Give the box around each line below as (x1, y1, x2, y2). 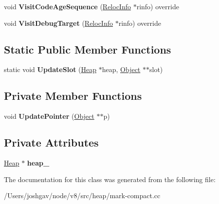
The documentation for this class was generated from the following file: (4, 174, 216, 184)
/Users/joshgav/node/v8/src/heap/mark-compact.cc (4, 190, 161, 201)
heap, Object (102, 64, 141, 74)
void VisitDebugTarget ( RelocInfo (4, 18, 113, 28)
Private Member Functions (4, 88, 142, 103)
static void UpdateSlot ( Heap (4, 64, 97, 74)
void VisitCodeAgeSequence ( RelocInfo (4, 1, 131, 11)
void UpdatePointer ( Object (4, 111, 94, 121)
